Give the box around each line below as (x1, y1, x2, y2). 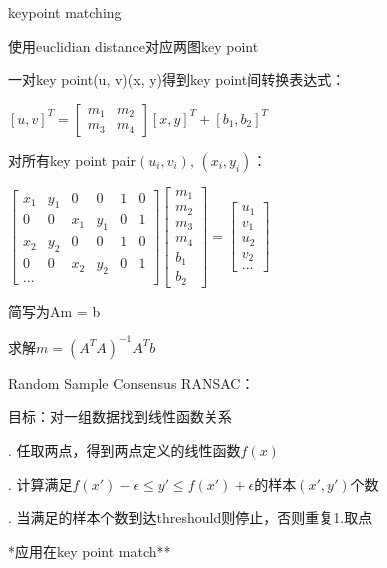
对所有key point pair (8, 149, 137, 170)
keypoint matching (8, 2, 122, 22)
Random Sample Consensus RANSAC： (8, 372, 255, 393)
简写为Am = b (8, 300, 101, 321)
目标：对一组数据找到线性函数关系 (8, 406, 232, 427)
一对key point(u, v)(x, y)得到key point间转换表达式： (8, 69, 346, 90)
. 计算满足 (8, 473, 73, 494)
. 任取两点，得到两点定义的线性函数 (8, 439, 241, 460)
